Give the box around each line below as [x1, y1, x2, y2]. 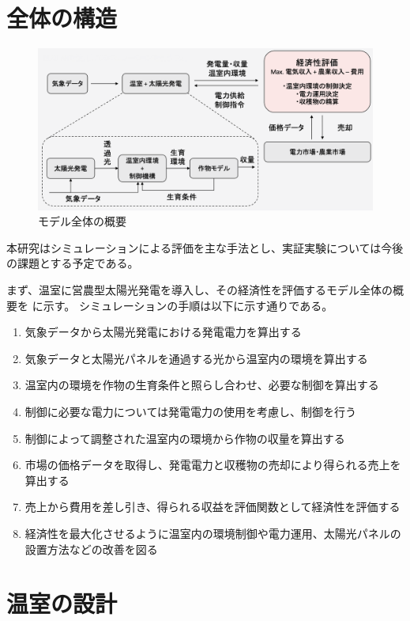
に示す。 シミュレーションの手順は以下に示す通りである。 [32, 297, 333, 313]
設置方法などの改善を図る [24, 540, 158, 557]
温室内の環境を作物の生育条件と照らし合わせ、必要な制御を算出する [24, 377, 379, 393]
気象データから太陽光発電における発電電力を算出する [24, 324, 302, 340]
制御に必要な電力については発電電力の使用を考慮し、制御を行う [24, 403, 357, 420]
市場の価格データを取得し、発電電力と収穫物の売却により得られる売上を [24, 456, 401, 473]
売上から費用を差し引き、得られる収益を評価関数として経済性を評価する [24, 498, 401, 515]
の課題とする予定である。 [6, 255, 139, 271]
